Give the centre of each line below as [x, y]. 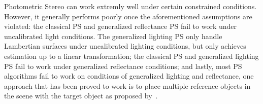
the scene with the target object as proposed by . [81, 96]
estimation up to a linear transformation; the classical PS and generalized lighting [131, 56]
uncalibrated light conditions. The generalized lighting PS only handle [113, 36]
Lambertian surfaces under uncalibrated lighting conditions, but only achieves [125, 46]
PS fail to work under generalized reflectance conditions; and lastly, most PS [123, 66]
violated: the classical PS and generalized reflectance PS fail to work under [121, 26]
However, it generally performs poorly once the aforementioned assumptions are [128, 16]
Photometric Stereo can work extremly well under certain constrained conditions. [130, 6]
